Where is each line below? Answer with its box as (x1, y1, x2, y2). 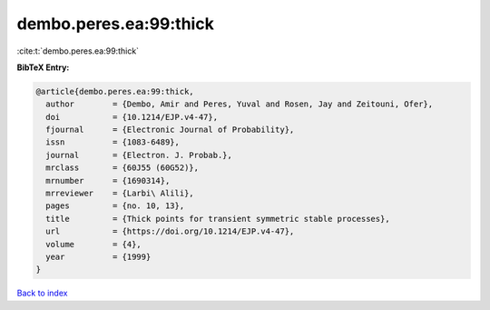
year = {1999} (45, 252, 152, 262)
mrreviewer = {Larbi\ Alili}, (45, 188, 194, 199)
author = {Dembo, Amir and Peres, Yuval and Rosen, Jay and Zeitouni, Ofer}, (45, 99, 434, 109)
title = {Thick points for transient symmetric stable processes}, (45, 214, 390, 224)
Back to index (16, 287, 68, 299)
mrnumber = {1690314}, (45, 175, 171, 185)
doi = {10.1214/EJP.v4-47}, (45, 112, 218, 122)
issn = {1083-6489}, (45, 137, 181, 147)
